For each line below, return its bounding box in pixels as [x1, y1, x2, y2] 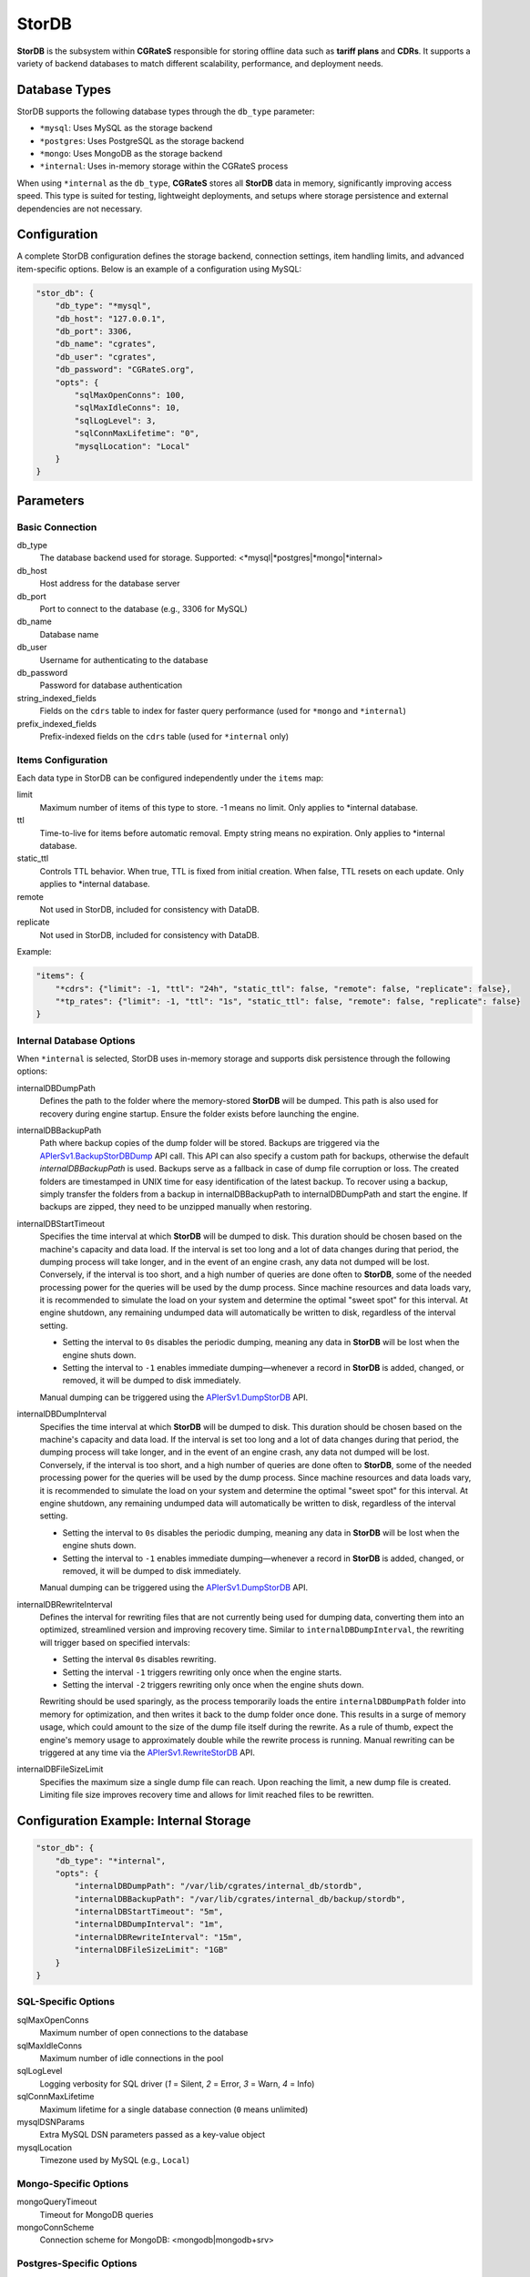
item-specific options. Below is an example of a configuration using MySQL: [16, 263, 302, 274]
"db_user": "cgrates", [55, 352, 157, 362]
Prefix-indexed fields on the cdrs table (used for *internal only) [39, 730, 290, 741]
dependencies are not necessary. [16, 203, 143, 214]
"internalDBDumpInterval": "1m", [74, 1919, 224, 1930]
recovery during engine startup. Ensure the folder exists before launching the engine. [39, 1108, 360, 1119]
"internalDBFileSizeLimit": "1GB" [74, 1945, 229, 1955]
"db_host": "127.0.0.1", [55, 313, 167, 323]
